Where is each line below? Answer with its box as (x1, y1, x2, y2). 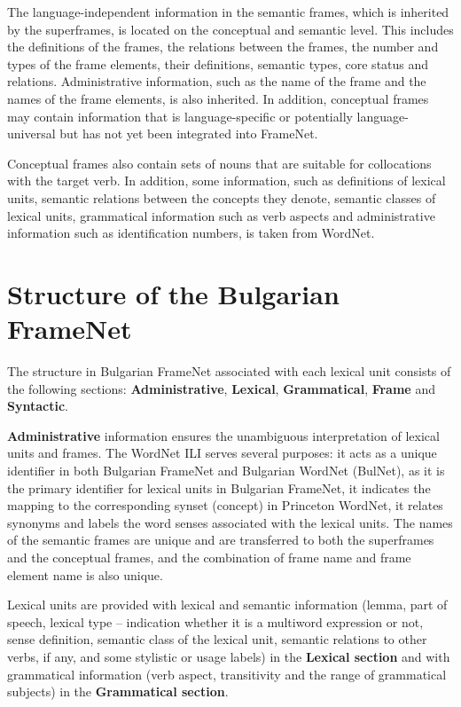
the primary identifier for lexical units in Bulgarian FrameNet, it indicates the (7, 478, 431, 497)
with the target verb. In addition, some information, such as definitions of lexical (7, 171, 446, 190)
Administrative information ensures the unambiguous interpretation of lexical (7, 426, 440, 444)
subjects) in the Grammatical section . (7, 682, 229, 701)
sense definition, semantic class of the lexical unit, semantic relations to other (7, 630, 427, 648)
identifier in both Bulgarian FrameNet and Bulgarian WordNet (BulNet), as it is (7, 461, 445, 479)
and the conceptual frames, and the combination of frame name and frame (7, 547, 411, 566)
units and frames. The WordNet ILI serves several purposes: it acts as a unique (7, 444, 437, 462)
